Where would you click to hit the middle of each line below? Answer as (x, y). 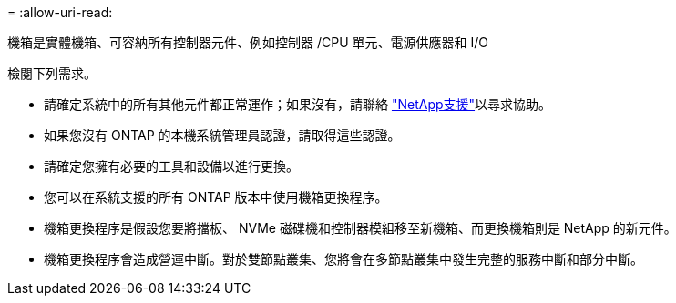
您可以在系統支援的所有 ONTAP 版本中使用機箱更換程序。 (216, 197)
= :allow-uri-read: (60, 12)
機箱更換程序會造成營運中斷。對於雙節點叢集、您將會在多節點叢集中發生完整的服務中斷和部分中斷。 (343, 259)
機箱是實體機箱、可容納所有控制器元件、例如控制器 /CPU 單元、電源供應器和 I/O (248, 42)
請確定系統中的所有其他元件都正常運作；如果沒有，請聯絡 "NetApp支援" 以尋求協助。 (298, 104)
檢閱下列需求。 (52, 73)
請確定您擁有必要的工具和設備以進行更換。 (171, 166)
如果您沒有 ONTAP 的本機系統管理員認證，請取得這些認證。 (222, 135)
